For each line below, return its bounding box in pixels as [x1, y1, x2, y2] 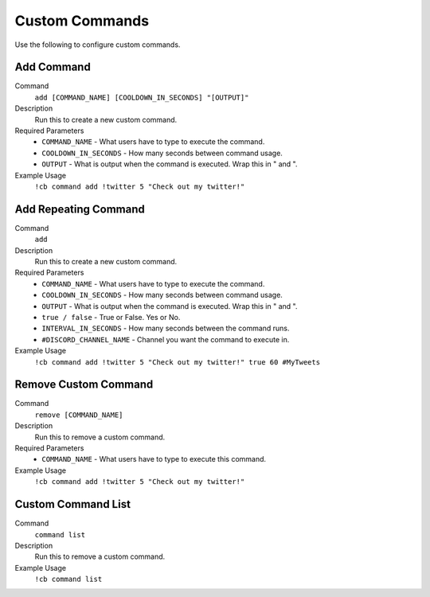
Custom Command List [14, 497, 131, 511]
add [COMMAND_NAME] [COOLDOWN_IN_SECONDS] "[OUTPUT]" [34, 92, 249, 102]
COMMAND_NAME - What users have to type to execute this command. [41, 455, 267, 464]
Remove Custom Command [14, 378, 154, 392]
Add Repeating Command [14, 202, 145, 216]
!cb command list [34, 575, 103, 584]
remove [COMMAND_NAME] [34, 410, 123, 419]
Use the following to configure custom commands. [14, 40, 181, 49]
